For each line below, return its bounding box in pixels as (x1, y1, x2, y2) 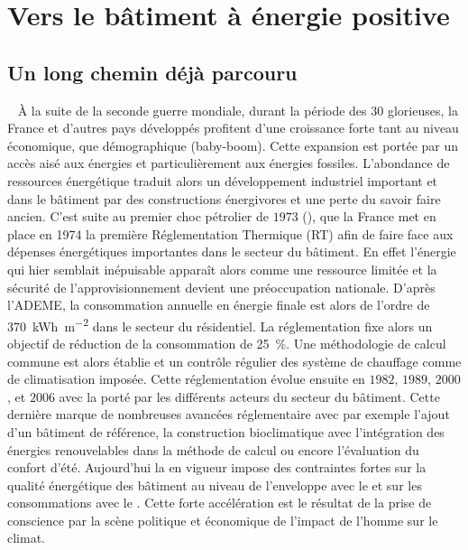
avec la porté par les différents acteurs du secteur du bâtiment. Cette (59, 387, 440, 406)
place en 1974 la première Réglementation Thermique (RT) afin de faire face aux (7, 224, 454, 243)
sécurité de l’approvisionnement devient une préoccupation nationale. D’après (7, 277, 436, 296)
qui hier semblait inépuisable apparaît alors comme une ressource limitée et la (7, 259, 437, 278)
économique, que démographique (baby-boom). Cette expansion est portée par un (7, 135, 459, 154)
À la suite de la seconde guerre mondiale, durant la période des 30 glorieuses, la (17, 100, 458, 119)
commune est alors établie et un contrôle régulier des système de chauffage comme (7, 351, 462, 370)
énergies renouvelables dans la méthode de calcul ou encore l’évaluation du (7, 440, 419, 459)
